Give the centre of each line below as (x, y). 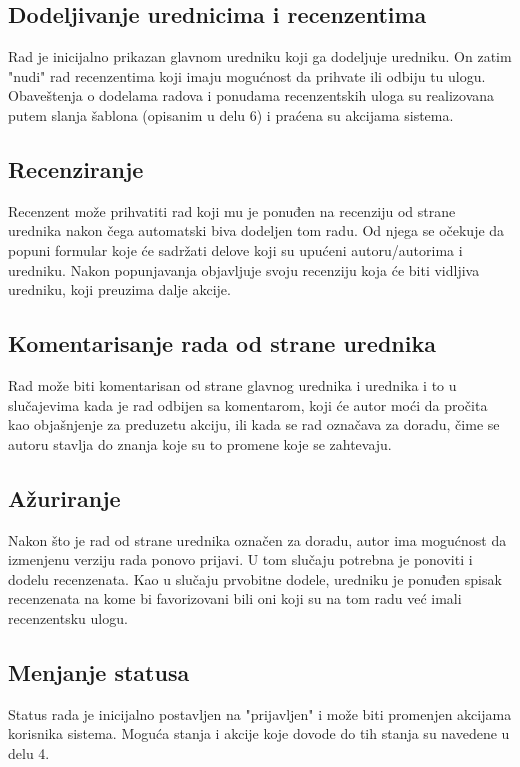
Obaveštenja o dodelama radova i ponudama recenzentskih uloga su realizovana (251, 95)
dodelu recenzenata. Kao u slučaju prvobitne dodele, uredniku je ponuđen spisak (255, 578)
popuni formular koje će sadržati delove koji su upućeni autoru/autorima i (235, 249)
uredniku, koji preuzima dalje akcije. (119, 289)
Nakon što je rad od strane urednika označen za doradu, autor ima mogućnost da (257, 539)
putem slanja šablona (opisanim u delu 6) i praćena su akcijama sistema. (231, 114)
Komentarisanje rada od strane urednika (222, 343)
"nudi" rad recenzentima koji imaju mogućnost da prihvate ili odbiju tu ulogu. (247, 75)
